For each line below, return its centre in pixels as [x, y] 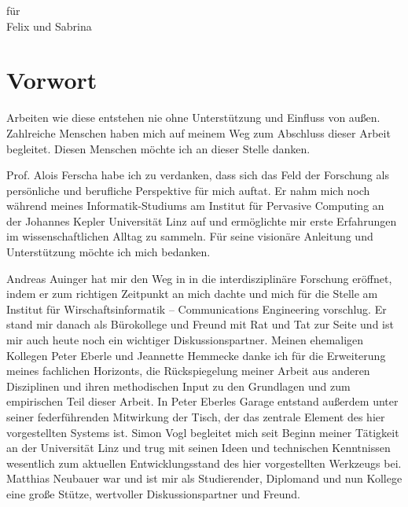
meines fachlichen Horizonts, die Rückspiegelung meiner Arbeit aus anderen [188, 371]
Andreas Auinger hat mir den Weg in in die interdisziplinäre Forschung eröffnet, [199, 278]
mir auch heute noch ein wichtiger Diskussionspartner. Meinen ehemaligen [185, 340]
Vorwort [52, 80]
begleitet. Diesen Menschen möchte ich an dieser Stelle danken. [158, 148]
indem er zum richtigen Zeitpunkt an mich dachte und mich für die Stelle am [192, 294]
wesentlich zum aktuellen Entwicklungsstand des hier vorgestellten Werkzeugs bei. [204, 463]
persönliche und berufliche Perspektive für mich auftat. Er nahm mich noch [188, 190]
